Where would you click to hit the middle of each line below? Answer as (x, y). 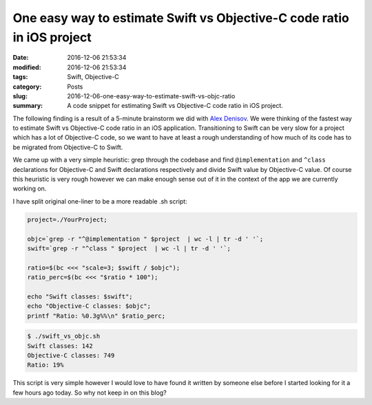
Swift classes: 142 (60, 346)
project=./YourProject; (68, 219)
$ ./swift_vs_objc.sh (64, 336)
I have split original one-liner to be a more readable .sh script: (100, 201)
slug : (20, 96)
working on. (30, 188)
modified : (27, 67)
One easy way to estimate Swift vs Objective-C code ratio (181, 18)
